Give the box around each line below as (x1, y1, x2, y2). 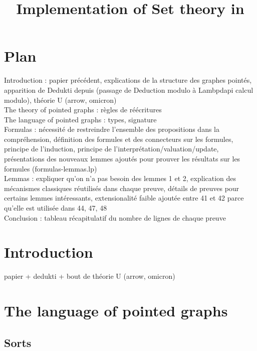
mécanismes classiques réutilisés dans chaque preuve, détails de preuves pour (4, 183, 239, 193)
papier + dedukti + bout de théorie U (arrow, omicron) (4, 271, 175, 281)
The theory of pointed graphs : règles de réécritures (4, 104, 162, 115)
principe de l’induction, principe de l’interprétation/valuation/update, (4, 143, 219, 154)
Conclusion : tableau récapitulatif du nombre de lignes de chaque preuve (4, 212, 226, 223)
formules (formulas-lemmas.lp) (4, 163, 97, 173)
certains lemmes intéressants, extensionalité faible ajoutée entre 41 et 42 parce (4, 193, 244, 203)
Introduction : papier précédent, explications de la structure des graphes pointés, (4, 75, 252, 85)
